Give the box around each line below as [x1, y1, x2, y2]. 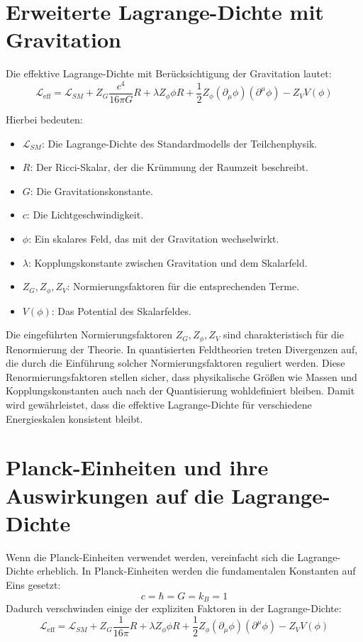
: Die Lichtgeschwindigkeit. [26, 207, 144, 222]
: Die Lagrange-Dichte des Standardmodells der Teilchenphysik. [41, 135, 318, 150]
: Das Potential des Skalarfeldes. [51, 303, 191, 318]
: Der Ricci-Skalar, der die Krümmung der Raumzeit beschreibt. [30, 160, 308, 175]
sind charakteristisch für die [223, 327, 344, 342]
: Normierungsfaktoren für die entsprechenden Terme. [67, 279, 300, 294]
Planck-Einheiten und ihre [6, 453, 269, 482]
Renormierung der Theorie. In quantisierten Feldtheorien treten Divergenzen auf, [6, 341, 358, 356]
